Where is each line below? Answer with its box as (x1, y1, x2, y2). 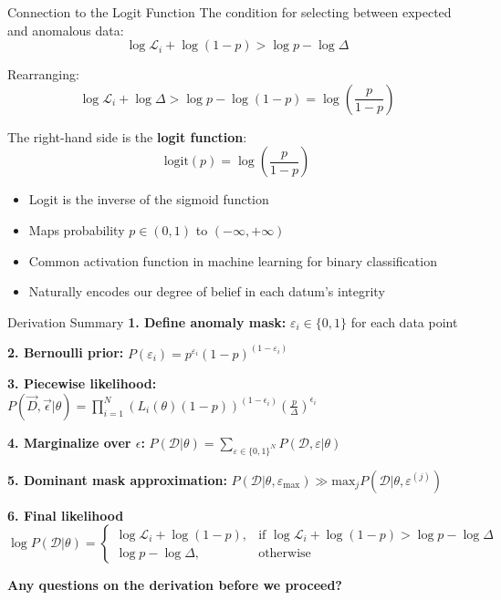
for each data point (350, 312, 458, 331)
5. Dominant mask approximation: (7, 470, 227, 489)
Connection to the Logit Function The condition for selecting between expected (7, 3, 452, 21)
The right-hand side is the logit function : (7, 127, 247, 146)
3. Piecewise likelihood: (7, 374, 157, 393)
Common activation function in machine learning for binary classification (28, 251, 437, 270)
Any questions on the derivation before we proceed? (7, 575, 342, 595)
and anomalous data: (7, 20, 124, 39)
